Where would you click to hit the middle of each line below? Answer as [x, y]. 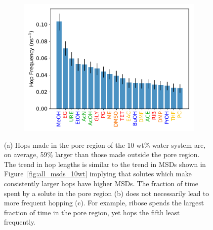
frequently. [20, 222]
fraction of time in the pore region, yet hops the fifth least [92, 212]
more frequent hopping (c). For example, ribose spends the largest [104, 203]
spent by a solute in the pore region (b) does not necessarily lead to [106, 193]
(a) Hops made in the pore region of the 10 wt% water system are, [105, 145]
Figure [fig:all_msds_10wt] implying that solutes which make [98, 174]
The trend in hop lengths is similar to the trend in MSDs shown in [105, 164]
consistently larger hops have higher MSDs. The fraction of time [101, 183]
